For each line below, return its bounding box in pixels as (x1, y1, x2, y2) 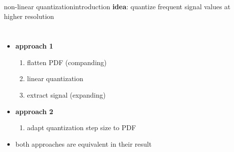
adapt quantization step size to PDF (27, 122, 136, 133)
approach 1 (15, 41, 54, 51)
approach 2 (15, 106, 54, 116)
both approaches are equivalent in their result (15, 138, 152, 149)
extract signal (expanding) (27, 89, 106, 100)
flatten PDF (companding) (27, 57, 107, 67)
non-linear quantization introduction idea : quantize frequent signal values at (4, 1, 231, 11)
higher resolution (4, 11, 54, 21)
